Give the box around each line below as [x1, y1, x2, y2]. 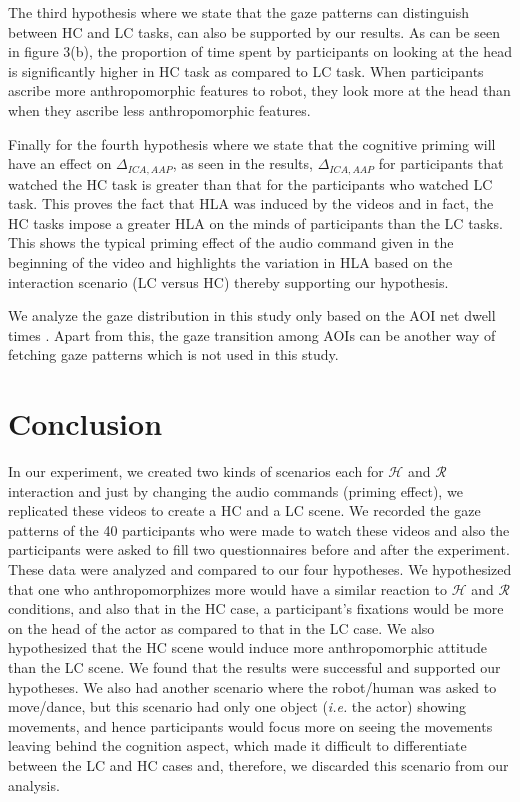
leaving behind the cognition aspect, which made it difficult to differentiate [8, 735, 467, 756]
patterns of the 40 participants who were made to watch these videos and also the [8, 519, 510, 540]
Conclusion [8, 403, 163, 444]
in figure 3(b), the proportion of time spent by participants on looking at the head [8, 41, 512, 62]
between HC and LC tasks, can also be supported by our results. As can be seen [8, 21, 501, 42]
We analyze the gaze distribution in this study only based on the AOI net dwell [8, 305, 496, 326]
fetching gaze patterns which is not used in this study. [8, 344, 339, 365]
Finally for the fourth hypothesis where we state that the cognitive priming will [8, 133, 496, 154]
